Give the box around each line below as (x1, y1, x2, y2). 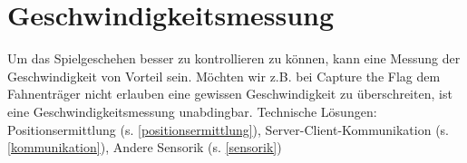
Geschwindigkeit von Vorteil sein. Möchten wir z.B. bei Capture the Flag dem (7, 66, 441, 85)
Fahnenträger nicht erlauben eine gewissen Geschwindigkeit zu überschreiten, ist (7, 84, 452, 103)
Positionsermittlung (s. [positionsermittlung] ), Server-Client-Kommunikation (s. (7, 120, 449, 139)
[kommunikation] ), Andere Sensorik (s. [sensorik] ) (7, 138, 282, 157)
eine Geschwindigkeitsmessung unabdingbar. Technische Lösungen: (7, 101, 377, 120)
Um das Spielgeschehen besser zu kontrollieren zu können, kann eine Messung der (7, 49, 461, 68)
